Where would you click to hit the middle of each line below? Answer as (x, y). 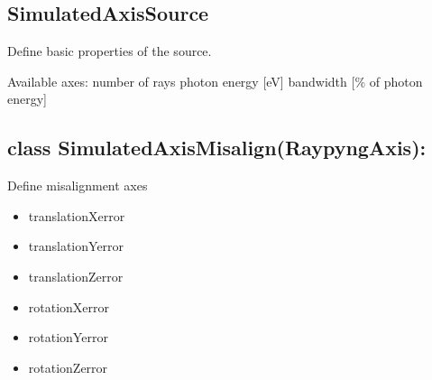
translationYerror (76, 246)
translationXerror (77, 215)
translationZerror (76, 276)
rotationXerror (69, 306)
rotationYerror (68, 337)
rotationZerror (68, 367)
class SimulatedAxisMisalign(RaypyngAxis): (217, 148)
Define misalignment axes (78, 185)
